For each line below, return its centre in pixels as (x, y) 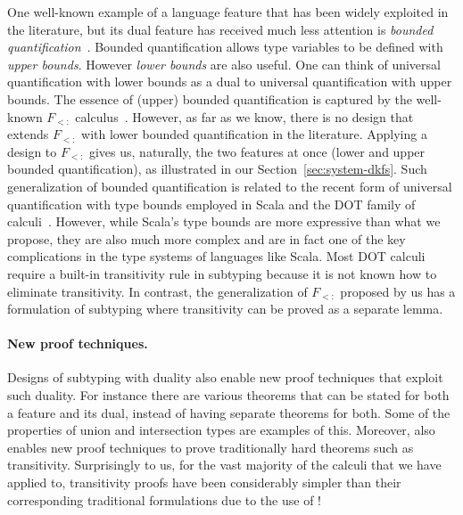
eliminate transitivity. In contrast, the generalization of (157, 291)
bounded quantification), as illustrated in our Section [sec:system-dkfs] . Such (217, 169)
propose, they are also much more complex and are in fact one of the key (207, 238)
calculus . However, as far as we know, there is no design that (244, 116)
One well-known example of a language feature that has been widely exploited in (228, 12)
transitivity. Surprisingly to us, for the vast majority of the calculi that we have (224, 465)
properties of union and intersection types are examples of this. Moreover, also (221, 430)
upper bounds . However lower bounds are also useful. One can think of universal (224, 64)
